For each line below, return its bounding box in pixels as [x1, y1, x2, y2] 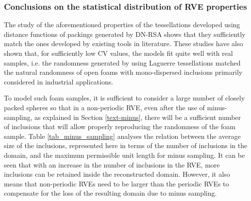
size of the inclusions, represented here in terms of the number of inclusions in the [4, 140, 248, 151]
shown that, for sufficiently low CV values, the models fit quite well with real [4, 48, 233, 58]
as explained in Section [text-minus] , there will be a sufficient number [34, 112, 241, 122]
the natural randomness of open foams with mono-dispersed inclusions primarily [4, 67, 243, 77]
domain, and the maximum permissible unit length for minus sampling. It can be [4, 150, 245, 160]
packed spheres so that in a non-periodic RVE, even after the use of [4, 102, 205, 112]
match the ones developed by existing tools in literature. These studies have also [4, 38, 243, 49]
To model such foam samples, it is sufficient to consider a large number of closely [4, 93, 245, 103]
